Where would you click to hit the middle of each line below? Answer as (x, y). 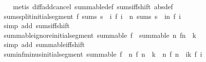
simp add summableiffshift (44, 44)
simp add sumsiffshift (37, 25)
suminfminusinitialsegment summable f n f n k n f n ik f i (103, 54)
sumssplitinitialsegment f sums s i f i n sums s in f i (92, 16)
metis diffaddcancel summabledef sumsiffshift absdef (93, 6)
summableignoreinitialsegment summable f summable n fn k (100, 35)
